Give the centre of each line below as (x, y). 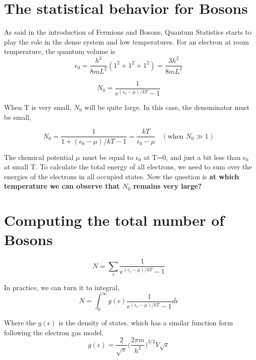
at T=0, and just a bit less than (192, 157)
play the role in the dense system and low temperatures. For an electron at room (127, 41)
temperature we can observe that (62, 186)
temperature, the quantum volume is (60, 51)
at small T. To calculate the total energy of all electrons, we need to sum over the (128, 167)
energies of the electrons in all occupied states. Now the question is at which (122, 176)
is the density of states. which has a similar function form (146, 322)
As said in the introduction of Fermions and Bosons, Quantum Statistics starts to (128, 32)
